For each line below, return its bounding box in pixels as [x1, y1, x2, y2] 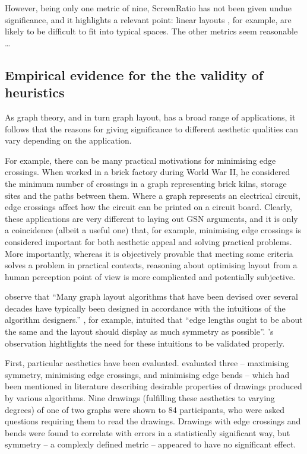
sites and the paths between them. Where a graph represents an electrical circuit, [5, 189, 300, 201]
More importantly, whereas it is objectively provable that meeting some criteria [5, 247, 293, 259]
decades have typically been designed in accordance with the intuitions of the [5, 301, 286, 314]
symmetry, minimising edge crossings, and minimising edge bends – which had [5, 368, 290, 380]
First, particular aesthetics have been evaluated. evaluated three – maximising [5, 357, 289, 369]
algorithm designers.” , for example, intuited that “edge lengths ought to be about [5, 313, 303, 326]
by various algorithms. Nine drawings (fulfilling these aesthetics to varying [5, 392, 275, 404]
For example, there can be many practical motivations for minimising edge [5, 154, 276, 166]
